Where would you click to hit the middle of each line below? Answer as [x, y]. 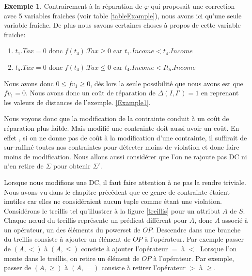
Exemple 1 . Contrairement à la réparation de [73, 6]
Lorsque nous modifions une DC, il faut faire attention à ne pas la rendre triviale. [125, 182]
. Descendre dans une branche [196, 229]
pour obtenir [72, 166]
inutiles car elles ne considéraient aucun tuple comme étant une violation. [113, 201]
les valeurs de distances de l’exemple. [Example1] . [77, 102]
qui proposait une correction [193, 6]
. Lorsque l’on [216, 249]
